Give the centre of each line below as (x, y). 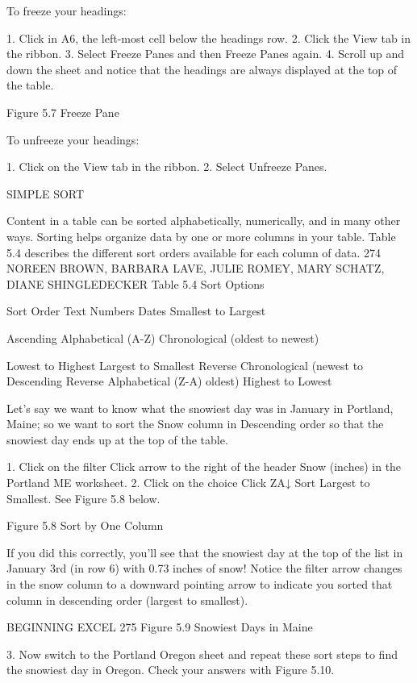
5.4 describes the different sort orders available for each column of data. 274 (194, 252)
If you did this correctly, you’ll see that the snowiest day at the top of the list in (205, 552)
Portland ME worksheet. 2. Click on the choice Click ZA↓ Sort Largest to (188, 483)
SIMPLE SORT (46, 193)
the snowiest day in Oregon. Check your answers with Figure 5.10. (171, 670)
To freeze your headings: (67, 10)
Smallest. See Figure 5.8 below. (83, 498)
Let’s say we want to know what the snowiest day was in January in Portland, (200, 408)
